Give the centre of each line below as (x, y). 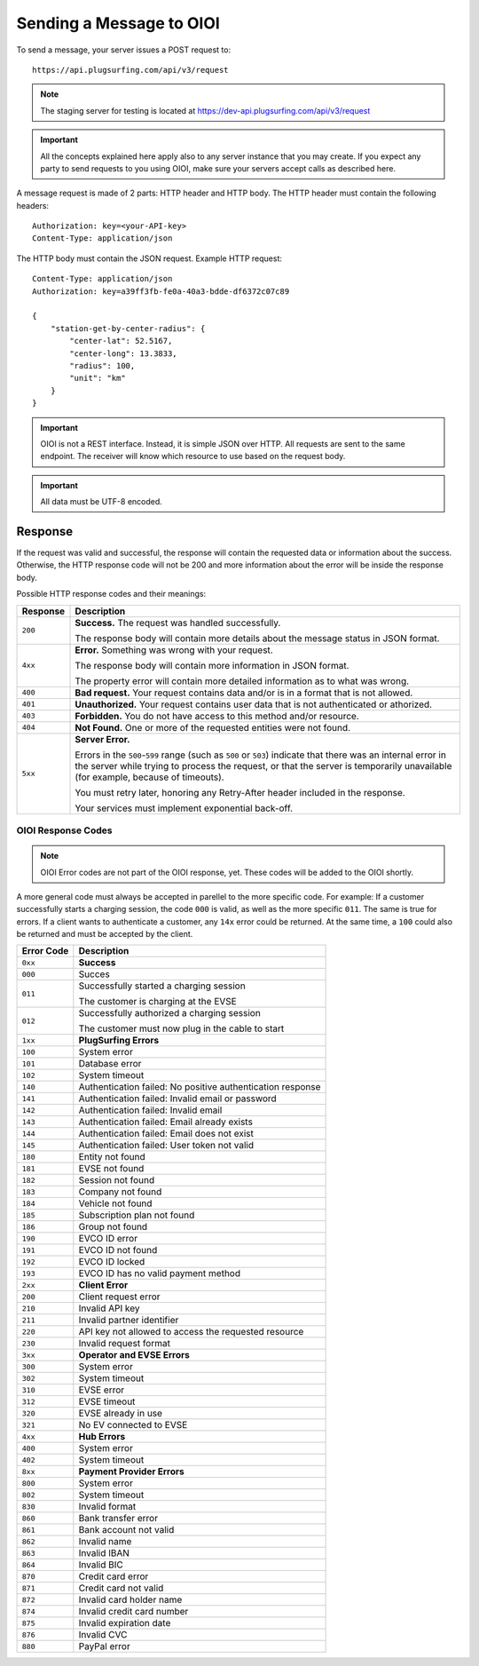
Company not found (120, 1192)
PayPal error (104, 1646)
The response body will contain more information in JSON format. (212, 665)
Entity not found (112, 1157)
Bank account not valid (126, 1530)
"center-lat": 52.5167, (121, 341)
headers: (32, 205)
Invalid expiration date (125, 1623)
